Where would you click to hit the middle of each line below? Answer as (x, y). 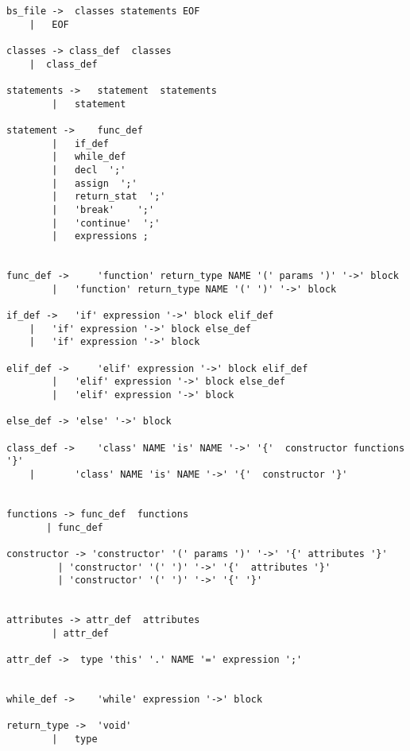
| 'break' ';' (103, 209)
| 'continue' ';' (106, 223)
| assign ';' (95, 183)
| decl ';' (89, 170)
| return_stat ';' (109, 197)
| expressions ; (100, 236)
